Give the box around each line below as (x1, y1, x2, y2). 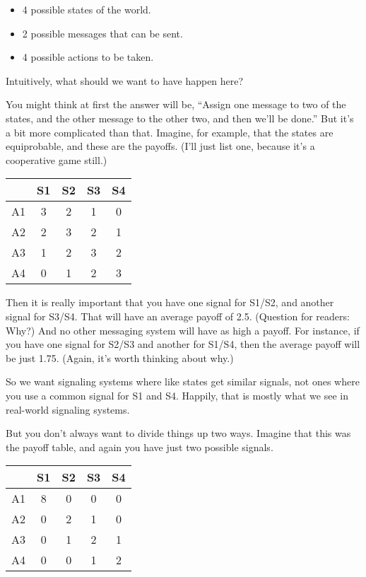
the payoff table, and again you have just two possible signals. (6, 439, 273, 454)
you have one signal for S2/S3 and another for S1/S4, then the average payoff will (6, 337, 360, 351)
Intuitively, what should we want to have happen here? (6, 73, 244, 88)
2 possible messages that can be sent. (22, 25, 183, 40)
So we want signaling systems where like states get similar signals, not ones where (6, 374, 360, 389)
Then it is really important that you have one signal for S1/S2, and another (6, 295, 334, 310)
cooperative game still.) (6, 152, 107, 167)
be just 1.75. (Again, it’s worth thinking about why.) (6, 350, 234, 365)
